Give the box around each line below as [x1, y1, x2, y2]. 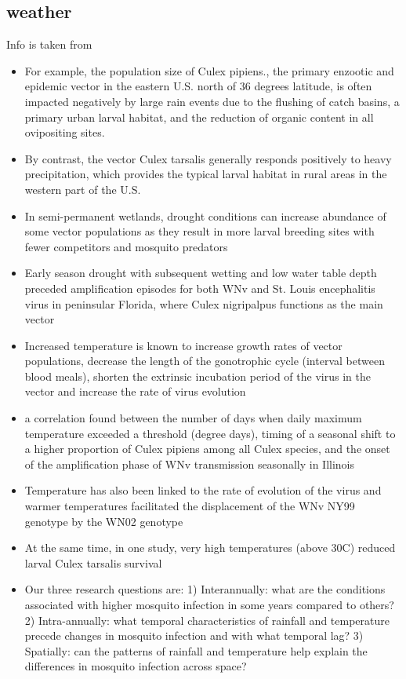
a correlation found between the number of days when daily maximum [24, 410, 362, 426]
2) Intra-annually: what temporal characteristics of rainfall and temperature [24, 611, 390, 628]
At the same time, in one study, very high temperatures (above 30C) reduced [24, 539, 396, 556]
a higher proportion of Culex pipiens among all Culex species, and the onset [24, 440, 390, 457]
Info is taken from [6, 36, 92, 53]
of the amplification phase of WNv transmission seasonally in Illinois [24, 455, 355, 472]
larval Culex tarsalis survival [24, 554, 162, 571]
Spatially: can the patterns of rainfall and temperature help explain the [24, 642, 368, 659]
